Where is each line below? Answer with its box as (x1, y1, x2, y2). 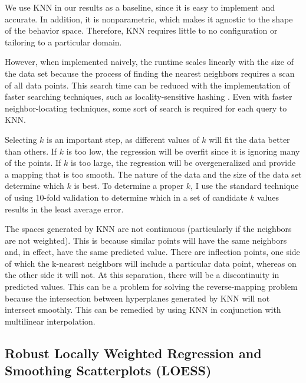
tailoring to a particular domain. (5, 35, 122, 48)
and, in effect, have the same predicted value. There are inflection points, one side (5, 245, 300, 258)
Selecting (5, 133, 37, 145)
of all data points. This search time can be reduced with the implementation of (5, 78, 290, 91)
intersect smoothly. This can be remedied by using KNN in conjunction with (5, 303, 281, 316)
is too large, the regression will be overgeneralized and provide (70, 156, 296, 169)
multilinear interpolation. (5, 315, 96, 327)
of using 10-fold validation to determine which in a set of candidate (5, 191, 248, 203)
